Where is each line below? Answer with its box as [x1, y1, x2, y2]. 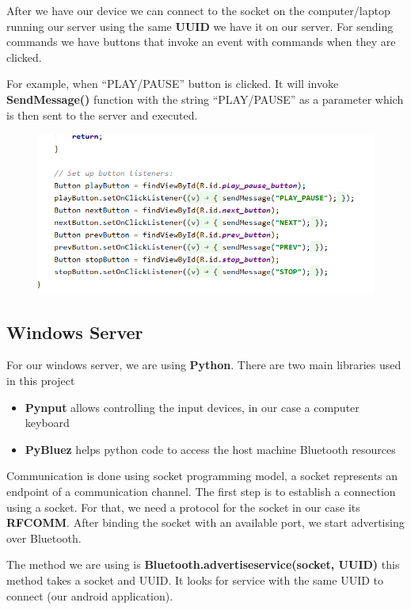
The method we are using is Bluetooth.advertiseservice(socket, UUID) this [6, 556, 400, 573]
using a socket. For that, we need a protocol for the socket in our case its [6, 498, 360, 515]
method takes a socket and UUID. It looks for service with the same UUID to [6, 571, 383, 588]
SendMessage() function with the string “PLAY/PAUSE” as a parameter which [6, 90, 404, 107]
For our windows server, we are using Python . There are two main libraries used [6, 356, 401, 373]
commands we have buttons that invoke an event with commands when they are [6, 33, 396, 50]
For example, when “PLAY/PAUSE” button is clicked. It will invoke [6, 75, 339, 92]
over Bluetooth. [6, 529, 82, 546]
